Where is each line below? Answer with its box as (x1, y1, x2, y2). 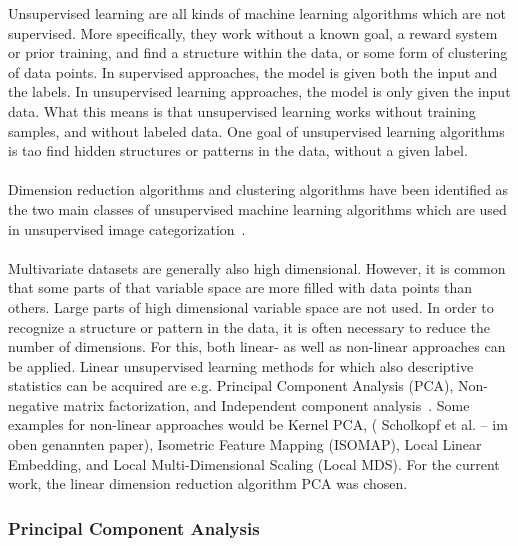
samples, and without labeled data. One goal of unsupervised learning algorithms (8, 120, 505, 141)
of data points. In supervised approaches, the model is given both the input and (8, 61, 498, 82)
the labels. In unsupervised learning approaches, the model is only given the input (8, 81, 511, 102)
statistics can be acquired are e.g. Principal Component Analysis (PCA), (8, 375, 454, 396)
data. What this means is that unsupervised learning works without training (8, 100, 476, 121)
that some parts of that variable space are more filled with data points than (8, 277, 473, 298)
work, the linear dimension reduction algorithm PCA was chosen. (8, 473, 408, 494)
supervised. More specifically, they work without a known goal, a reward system (8, 22, 498, 43)
